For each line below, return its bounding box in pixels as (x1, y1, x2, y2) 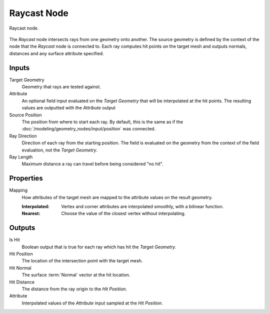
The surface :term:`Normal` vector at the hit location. (21, 272, 130, 278)
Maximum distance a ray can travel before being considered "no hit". (21, 161, 163, 167)
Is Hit (9, 237, 20, 243)
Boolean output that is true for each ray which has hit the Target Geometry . (21, 244, 176, 250)
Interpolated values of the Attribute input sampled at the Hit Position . (21, 300, 163, 306)
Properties (9, 174, 43, 183)
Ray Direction (9, 133, 37, 139)
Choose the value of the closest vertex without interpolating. (61, 211, 186, 217)
